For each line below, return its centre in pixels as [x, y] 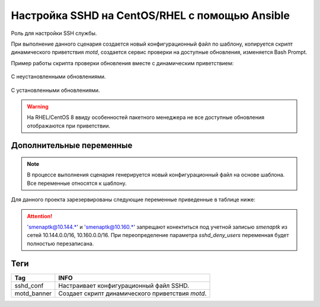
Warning [38, 106]
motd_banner [33, 293]
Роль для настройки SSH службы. [54, 33]
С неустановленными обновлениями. [58, 76]
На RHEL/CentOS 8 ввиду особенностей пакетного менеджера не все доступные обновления [146, 117]
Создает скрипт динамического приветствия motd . [132, 293]
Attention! [40, 216]
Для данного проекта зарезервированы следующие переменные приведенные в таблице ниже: [133, 200]
